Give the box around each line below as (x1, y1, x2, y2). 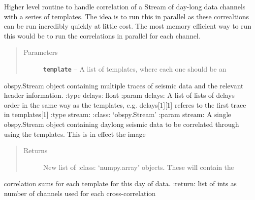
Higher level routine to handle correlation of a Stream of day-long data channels (4, 1, 246, 11)
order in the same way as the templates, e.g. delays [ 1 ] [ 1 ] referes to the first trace (4, 99, 246, 110)
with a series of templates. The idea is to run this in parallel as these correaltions (4, 11, 249, 21)
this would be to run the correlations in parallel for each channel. (4, 30, 200, 40)
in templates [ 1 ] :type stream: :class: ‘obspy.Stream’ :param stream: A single (4, 109, 231, 120)
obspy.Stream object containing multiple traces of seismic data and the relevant (4, 80, 244, 90)
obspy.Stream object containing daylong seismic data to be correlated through (4, 119, 239, 129)
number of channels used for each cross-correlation (4, 188, 156, 198)
